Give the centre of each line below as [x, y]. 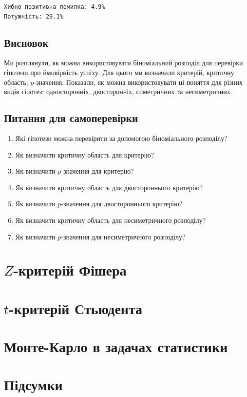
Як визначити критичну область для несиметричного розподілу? [111, 220]
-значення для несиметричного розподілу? [123, 236]
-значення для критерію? [97, 171]
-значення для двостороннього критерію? [122, 204]
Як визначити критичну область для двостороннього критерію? [109, 187]
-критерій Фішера [70, 270]
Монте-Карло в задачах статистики [116, 347]
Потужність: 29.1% [34, 16]
